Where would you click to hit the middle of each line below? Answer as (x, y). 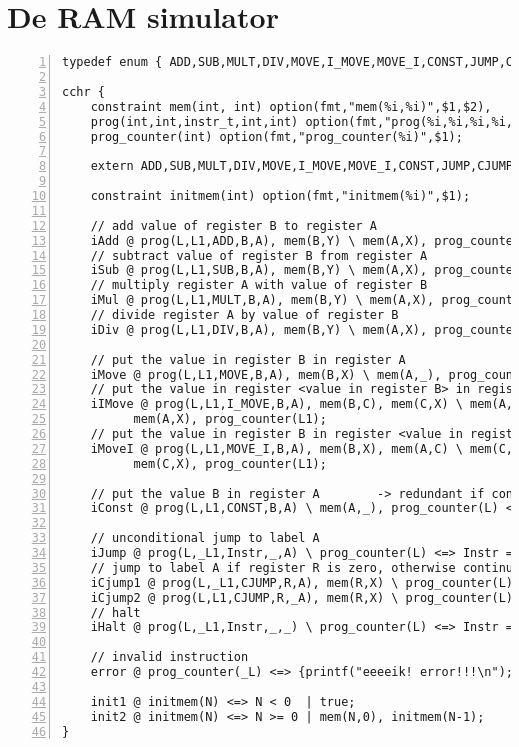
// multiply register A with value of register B (259, 285)
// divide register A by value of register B (244, 315)
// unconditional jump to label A (205, 538)
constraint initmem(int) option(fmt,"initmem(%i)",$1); (280, 196)
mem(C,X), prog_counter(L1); (230, 463)
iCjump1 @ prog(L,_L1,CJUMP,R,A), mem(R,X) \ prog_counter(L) (302, 582)
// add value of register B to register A (233, 225)
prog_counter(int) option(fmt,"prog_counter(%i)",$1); (276, 136)
